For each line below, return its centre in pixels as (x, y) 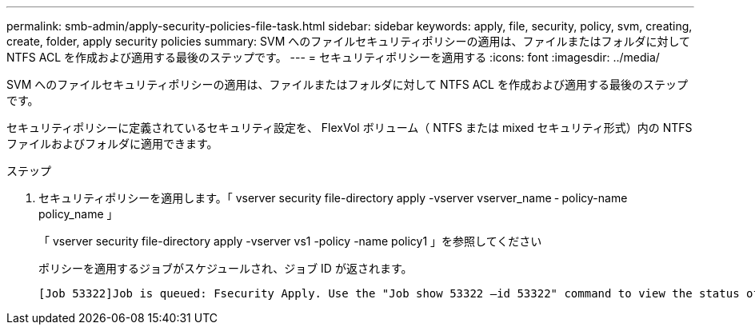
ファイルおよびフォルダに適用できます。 (112, 144)
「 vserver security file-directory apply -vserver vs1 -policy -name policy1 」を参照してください (290, 241)
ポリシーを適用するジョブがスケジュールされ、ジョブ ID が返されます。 (226, 268)
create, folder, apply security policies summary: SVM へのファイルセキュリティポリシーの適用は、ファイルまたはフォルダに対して (348, 41)
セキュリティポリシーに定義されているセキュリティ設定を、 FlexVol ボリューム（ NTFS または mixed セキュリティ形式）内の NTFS (350, 128)
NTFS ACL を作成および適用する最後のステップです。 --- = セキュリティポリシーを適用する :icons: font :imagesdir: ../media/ (333, 57)
